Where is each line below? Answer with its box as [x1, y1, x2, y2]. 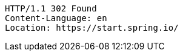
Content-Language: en [5, 13, 107, 23]
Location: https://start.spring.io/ [5, 23, 179, 33]
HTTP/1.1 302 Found [5, 4, 97, 13]
